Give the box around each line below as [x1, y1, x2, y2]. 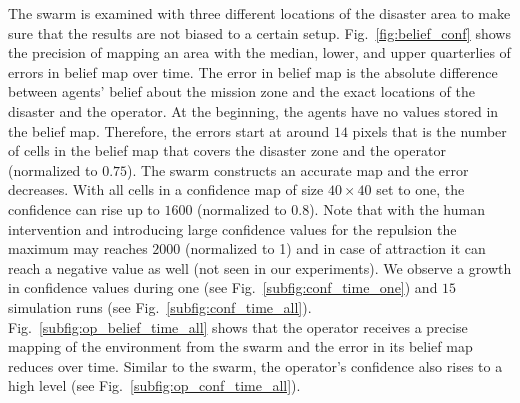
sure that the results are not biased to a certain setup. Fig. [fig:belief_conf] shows [8, 22, 511, 43]
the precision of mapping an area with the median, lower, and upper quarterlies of [8, 42, 511, 63]
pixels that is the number [352, 120, 507, 141]
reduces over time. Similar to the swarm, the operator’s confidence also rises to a [8, 355, 503, 376]
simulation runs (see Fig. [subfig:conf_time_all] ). [8, 296, 312, 317]
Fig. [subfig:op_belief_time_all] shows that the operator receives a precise [8, 316, 468, 337]
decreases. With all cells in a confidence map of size [8, 179, 324, 200]
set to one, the [376, 179, 465, 200]
